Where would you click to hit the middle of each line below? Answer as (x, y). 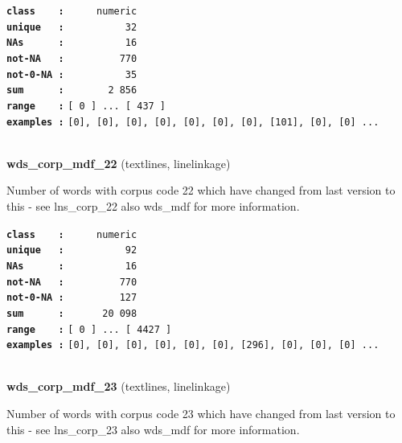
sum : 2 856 (72, 90)
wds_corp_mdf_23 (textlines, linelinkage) (119, 386)
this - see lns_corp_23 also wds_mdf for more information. (153, 429)
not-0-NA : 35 (72, 74)
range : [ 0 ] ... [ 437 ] (86, 106)
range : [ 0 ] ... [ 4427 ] (89, 329)
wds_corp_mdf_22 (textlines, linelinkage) (119, 163)
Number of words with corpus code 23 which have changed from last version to (201, 414)
